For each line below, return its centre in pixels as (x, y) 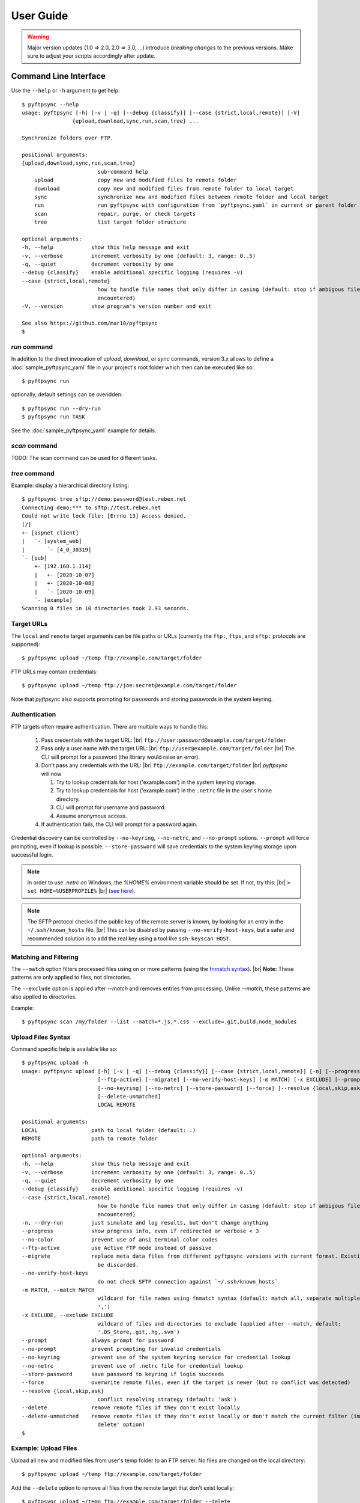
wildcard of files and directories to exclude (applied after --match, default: (219, 1324)
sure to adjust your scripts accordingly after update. (91, 56)
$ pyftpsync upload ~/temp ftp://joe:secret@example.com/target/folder (129, 686)
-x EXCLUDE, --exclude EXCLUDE (68, 1315)
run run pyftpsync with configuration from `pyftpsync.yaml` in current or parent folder (195, 205)
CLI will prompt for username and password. (111, 807)
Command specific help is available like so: (64, 1049)
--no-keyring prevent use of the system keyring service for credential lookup (156, 1358)
